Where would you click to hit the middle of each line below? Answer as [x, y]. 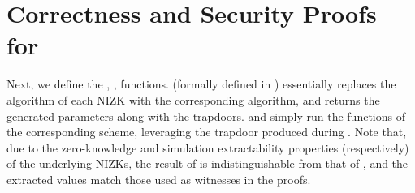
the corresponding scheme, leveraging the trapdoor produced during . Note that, [207, 132]
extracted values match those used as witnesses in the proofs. [159, 179]
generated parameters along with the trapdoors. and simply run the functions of [206, 116]
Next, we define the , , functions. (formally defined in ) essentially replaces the [201, 84]
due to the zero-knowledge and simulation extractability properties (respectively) [208, 147]
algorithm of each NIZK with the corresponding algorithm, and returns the [193, 99]
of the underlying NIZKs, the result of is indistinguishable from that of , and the [207, 163]
